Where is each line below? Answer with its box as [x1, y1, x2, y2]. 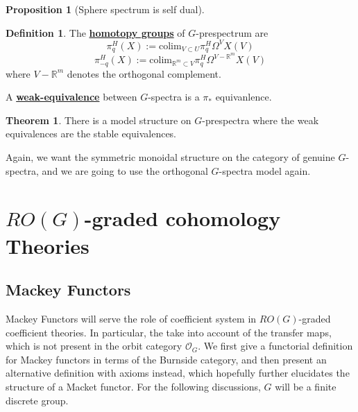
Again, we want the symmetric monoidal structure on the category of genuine [6, 150, 335, 164]
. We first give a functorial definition [198, 338, 353, 353]
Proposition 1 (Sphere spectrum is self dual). [6, 2, 205, 16]
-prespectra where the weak [202, 112, 319, 127]
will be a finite [275, 379, 336, 393]
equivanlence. [215, 89, 272, 104]
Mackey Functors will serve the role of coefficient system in [6, 311, 257, 325]
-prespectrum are [196, 25, 268, 40]
